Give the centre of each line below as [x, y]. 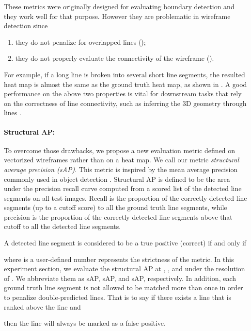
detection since [26, 26]
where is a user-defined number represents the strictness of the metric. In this [119, 259]
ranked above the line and [42, 306]
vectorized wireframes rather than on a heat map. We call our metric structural [122, 160]
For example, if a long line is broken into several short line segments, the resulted [125, 74]
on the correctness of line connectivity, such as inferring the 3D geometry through [125, 103]
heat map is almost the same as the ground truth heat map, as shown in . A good [125, 84]
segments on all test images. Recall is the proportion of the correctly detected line [125, 198]
